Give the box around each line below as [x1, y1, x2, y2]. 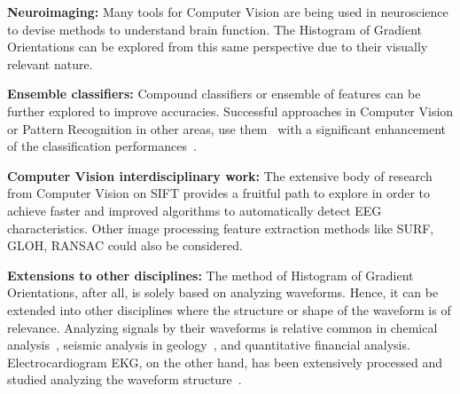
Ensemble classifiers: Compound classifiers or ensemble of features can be [7, 84, 421, 103]
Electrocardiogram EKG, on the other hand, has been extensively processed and [7, 352, 443, 371]
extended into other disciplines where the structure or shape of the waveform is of [7, 300, 451, 319]
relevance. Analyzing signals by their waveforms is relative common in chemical [7, 318, 438, 336]
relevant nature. [7, 54, 93, 73]
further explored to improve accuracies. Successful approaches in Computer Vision [7, 101, 454, 120]
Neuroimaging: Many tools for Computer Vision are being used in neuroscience [7, 3, 448, 20]
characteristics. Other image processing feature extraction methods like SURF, [7, 218, 434, 237]
